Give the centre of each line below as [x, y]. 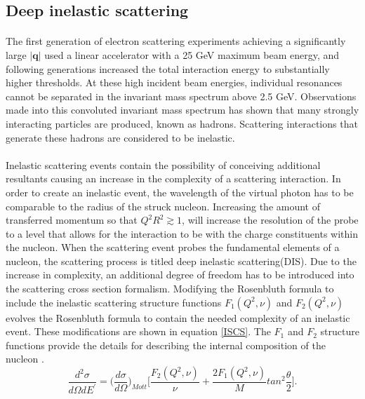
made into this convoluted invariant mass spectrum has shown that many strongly [182, 110]
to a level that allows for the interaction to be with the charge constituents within [182, 233]
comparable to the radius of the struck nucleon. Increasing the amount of [163, 206]
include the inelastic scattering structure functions [114, 302]
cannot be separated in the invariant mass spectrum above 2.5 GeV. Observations [181, 96]
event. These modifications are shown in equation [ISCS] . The [138, 331]
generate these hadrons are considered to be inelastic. [120, 137]
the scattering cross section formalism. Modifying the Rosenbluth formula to [170, 289]
